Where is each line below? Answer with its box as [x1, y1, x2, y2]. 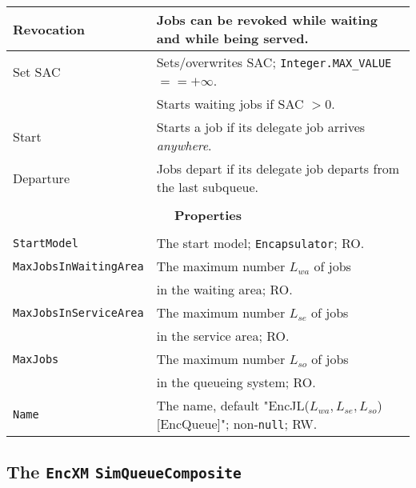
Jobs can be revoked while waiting [156, 10, 378, 29]
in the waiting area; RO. [156, 280, 293, 298]
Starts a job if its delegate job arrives [156, 118, 366, 136]
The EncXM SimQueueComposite [6, 459, 242, 484]
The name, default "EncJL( [156, 396, 310, 414]
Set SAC [13, 62, 61, 81]
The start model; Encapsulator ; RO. [156, 234, 365, 252]
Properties [174, 206, 242, 224]
